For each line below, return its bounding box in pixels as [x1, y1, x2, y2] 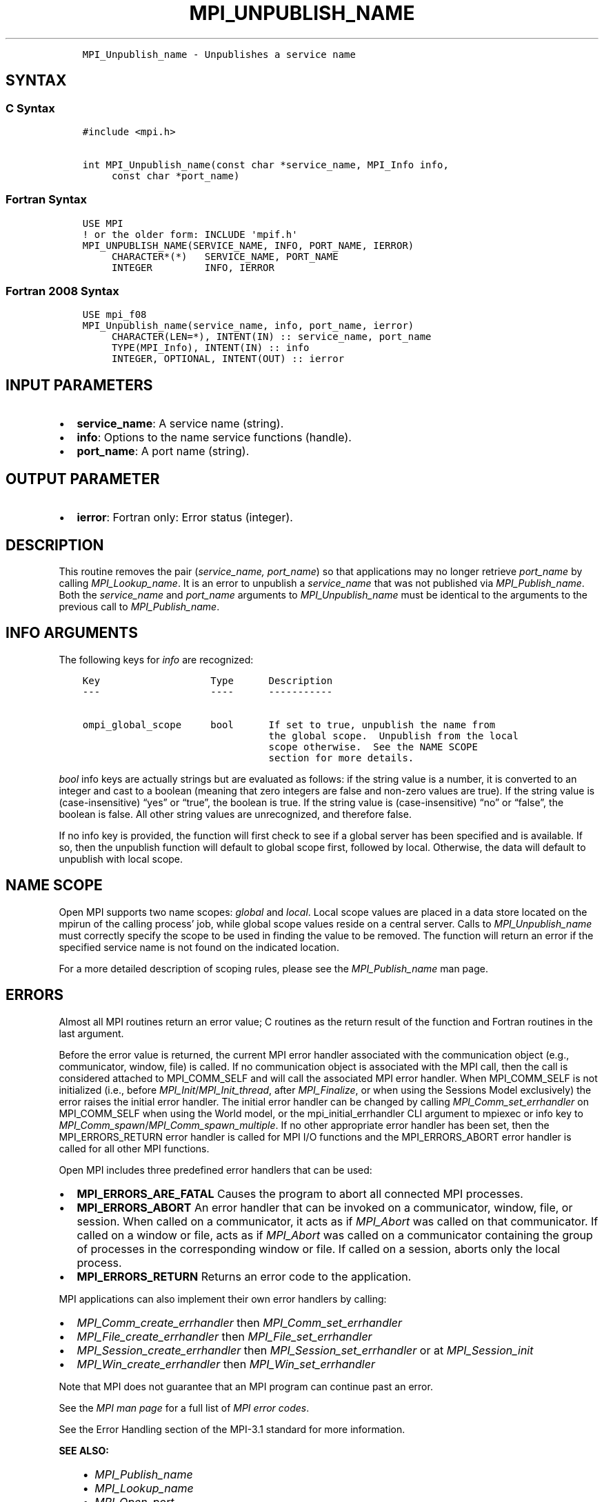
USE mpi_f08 [82, 309, 147, 321]
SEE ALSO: [59, 1444, 109, 1456]
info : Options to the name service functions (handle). [77, 430, 352, 445]
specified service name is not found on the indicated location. [59, 941, 339, 953]
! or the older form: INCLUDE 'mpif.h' [82, 228, 298, 240]
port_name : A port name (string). [77, 444, 250, 459]
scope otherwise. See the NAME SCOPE [268, 741, 478, 752]
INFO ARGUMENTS [6, 624, 138, 642]
